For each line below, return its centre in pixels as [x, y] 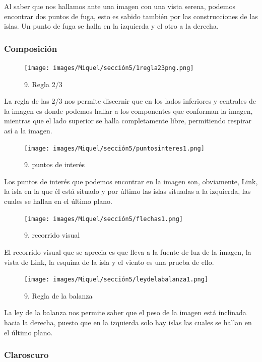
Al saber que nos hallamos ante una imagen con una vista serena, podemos [120, 6]
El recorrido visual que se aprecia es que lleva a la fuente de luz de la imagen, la [128, 251]
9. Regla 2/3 [43, 84]
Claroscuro [26, 355]
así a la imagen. [28, 131]
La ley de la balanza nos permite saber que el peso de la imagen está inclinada [125, 312]
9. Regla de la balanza [58, 295]
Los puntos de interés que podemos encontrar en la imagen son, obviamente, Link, [131, 181]
